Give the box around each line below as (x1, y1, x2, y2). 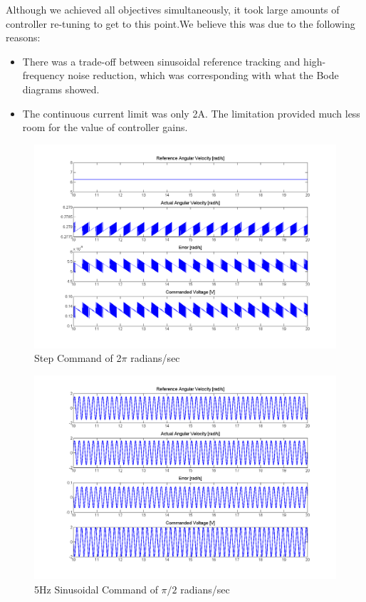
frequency (22, 68, 65, 83)
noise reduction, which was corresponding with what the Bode (68, 68, 339, 83)
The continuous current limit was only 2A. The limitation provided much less (22, 105, 360, 120)
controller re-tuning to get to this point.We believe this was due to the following (6, 16, 355, 31)
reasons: (6, 30, 41, 45)
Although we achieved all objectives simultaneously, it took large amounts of (6, 2, 340, 16)
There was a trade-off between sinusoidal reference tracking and (22, 53, 300, 68)
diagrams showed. (22, 81, 100, 96)
